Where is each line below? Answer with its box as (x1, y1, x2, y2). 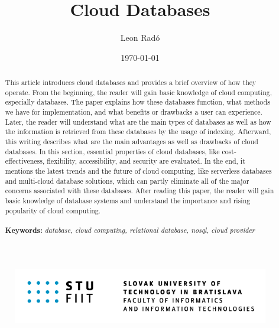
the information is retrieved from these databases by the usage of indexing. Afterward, (5, 126, 271, 137)
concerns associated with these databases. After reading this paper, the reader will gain (5, 186, 274, 196)
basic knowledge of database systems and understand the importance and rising (5, 195, 251, 205)
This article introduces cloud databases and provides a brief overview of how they (5, 77, 257, 87)
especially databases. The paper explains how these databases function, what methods (5, 97, 270, 107)
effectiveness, (5, 156, 45, 166)
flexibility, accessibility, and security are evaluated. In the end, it (47, 156, 245, 166)
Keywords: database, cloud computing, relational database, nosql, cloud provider (5, 225, 255, 235)
